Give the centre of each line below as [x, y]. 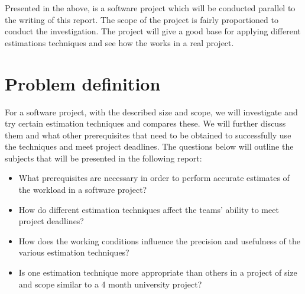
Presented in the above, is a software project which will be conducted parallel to [150, 8]
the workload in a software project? [83, 190]
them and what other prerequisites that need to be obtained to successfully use [148, 135]
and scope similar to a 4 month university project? [110, 284]
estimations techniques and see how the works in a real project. [119, 42]
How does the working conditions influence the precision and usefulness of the [159, 240]
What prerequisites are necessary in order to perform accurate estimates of [154, 178]
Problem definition [83, 83]
